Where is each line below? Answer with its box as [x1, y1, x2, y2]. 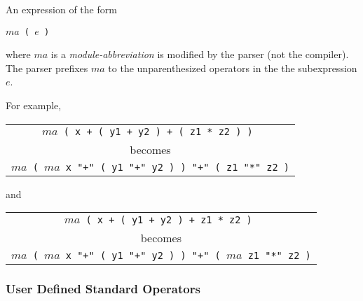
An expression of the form [6, 2, 117, 16]
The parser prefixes [6, 60, 88, 75]
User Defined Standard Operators [6, 280, 200, 297]
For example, [6, 98, 62, 113]
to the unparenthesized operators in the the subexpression [108, 60, 357, 75]
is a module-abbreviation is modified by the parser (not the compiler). [50, 47, 349, 62]
